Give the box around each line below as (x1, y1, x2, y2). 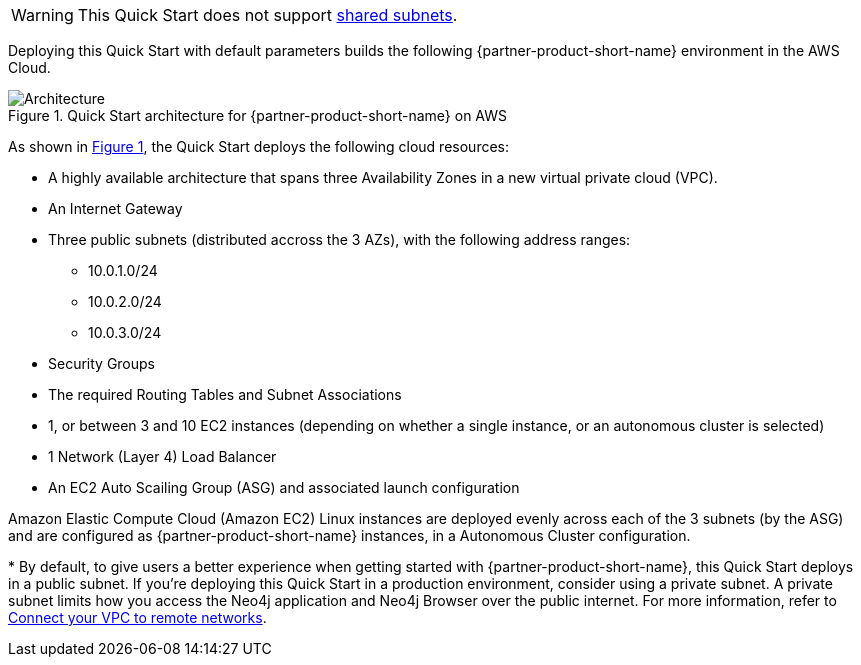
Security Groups (48, 355, 155, 372)
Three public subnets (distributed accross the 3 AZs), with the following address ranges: (48, 231, 631, 248)
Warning (11, 5, 74, 25)
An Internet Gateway (48, 200, 183, 217)
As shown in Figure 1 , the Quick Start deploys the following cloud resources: (8, 138, 510, 155)
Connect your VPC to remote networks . (8, 609, 267, 626)
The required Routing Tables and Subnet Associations (48, 386, 402, 403)
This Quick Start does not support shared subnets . (77, 5, 458, 25)
